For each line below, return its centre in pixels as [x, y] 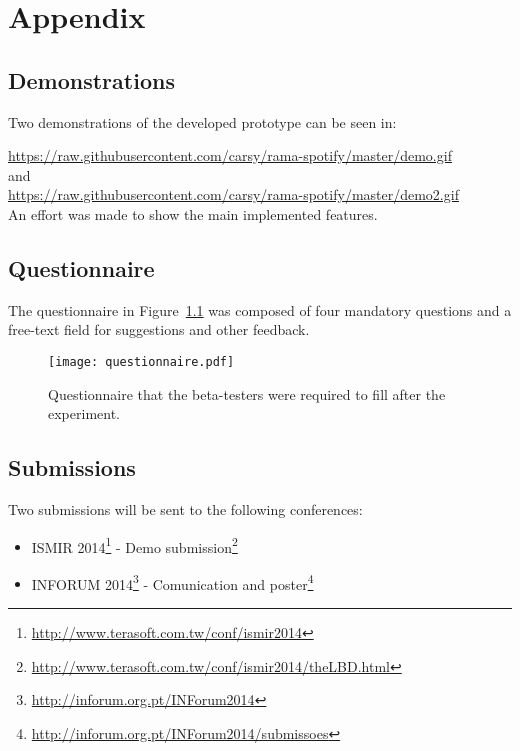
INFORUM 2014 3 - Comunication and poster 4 [172, 582]
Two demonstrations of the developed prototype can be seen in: [202, 121]
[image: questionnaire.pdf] [141, 361]
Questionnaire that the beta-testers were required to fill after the [247, 393]
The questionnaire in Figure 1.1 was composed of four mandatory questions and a [260, 309]
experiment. [84, 413]
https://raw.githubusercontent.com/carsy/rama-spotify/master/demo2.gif [233, 194]
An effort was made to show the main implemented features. [193, 213]
